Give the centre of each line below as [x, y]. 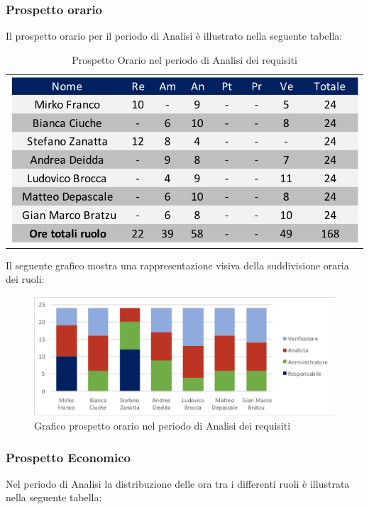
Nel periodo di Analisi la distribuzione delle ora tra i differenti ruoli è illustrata [178, 483]
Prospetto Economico [68, 457]
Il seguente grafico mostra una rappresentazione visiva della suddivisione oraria [177, 265]
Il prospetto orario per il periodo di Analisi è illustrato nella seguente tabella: [174, 36]
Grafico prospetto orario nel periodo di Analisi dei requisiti [163, 426]
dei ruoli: [25, 279]
